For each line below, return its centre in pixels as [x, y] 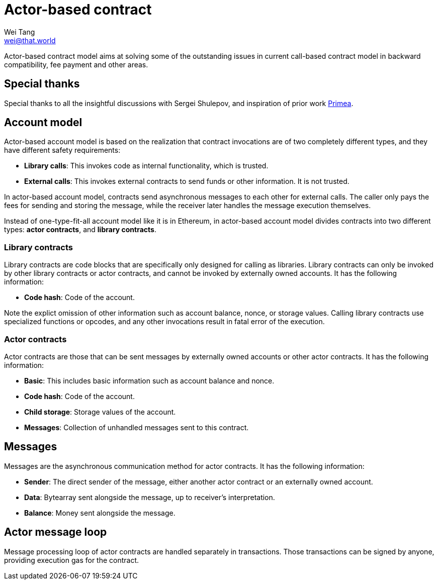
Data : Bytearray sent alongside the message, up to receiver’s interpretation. [150, 497]
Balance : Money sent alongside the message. [100, 513]
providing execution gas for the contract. [72, 560]
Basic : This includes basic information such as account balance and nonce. [149, 380]
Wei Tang [20, 32]
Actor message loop [56, 532]
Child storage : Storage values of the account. [100, 412]
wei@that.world [30, 40]
